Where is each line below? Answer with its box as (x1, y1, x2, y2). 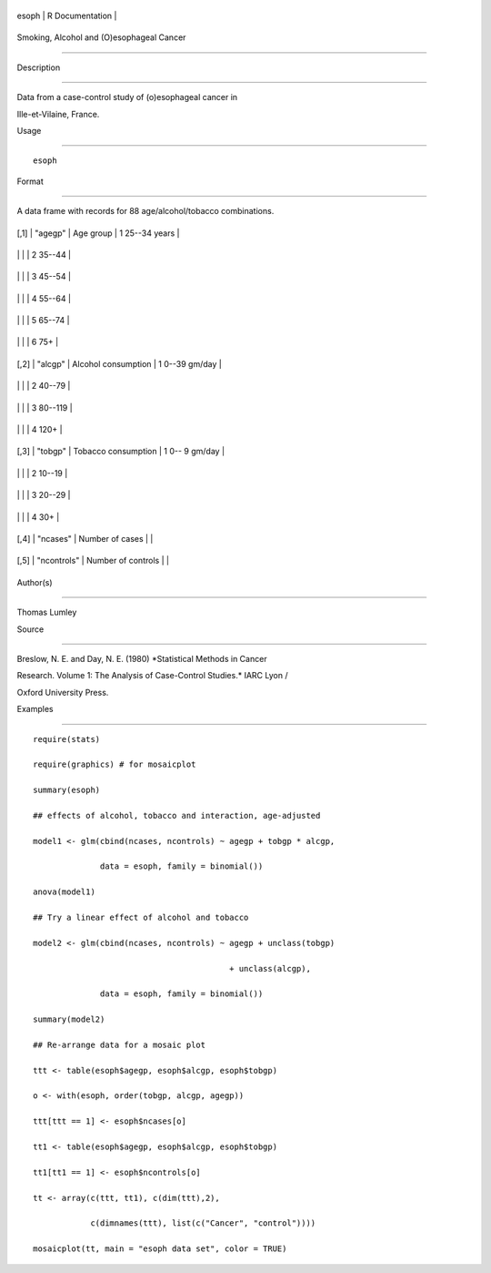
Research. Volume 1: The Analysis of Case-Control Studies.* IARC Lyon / (16, 670, 288, 681)
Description (16, 62, 61, 73)
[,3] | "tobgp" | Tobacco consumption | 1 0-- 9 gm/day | (16, 446, 225, 457)
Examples (16, 704, 54, 715)
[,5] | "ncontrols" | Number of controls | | (16, 555, 170, 566)
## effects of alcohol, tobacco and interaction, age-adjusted (33, 810, 321, 820)
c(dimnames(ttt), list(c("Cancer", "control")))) (90, 1218, 316, 1228)
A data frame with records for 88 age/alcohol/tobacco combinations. (16, 206, 275, 217)
